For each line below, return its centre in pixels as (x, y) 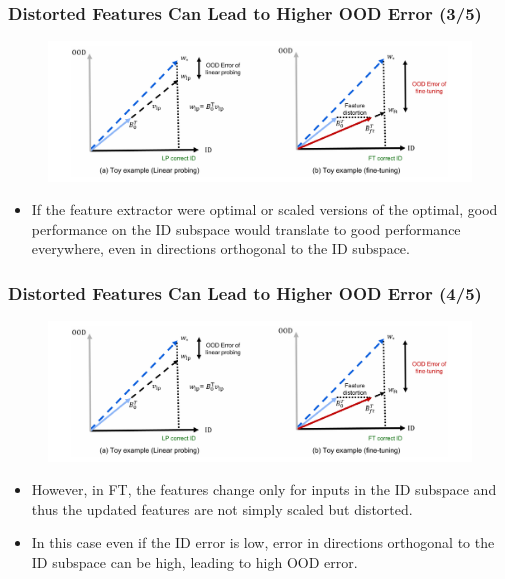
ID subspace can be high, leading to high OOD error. (194, 561)
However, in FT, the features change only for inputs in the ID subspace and (264, 489)
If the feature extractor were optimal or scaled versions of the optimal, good (264, 209)
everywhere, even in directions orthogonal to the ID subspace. (220, 248)
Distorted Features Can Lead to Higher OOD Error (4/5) (245, 292)
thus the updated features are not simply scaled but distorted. (222, 508)
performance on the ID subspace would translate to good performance (246, 228)
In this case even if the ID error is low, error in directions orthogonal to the (263, 542)
